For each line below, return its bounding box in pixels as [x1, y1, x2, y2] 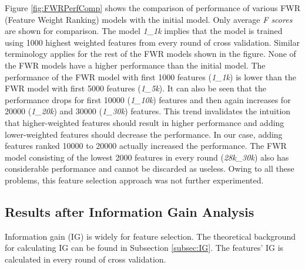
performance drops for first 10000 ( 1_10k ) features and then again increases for [5, 93, 291, 105]
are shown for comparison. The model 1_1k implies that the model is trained [5, 25, 283, 37]
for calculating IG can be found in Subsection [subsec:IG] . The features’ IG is [5, 241, 284, 254]
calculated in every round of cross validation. [5, 253, 166, 265]
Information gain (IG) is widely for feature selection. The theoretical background [5, 230, 296, 242]
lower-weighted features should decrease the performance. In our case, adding [5, 128, 283, 140]
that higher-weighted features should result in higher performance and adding [5, 116, 284, 128]
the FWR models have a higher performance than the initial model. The [5, 59, 266, 71]
